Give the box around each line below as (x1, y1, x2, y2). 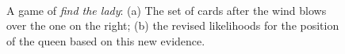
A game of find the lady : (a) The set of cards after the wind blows (6, 2, 327, 18)
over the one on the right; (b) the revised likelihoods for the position (6, 17, 339, 34)
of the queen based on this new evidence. (6, 32, 205, 49)
